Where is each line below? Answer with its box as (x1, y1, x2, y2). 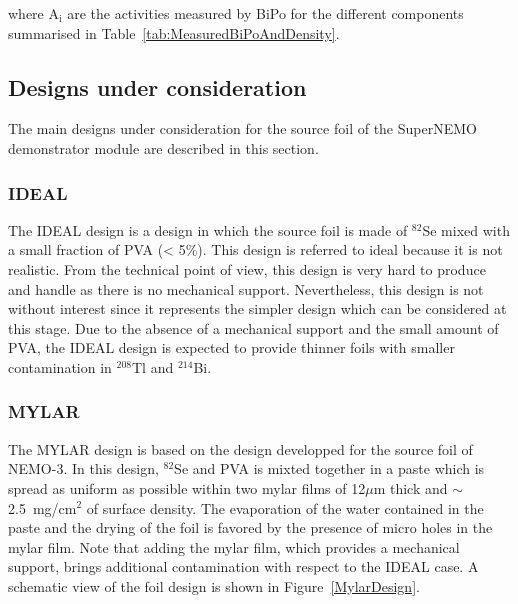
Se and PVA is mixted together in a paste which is (174, 458, 485, 479)
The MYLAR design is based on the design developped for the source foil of (8, 438, 473, 459)
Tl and (132, 356, 174, 377)
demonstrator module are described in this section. (8, 137, 319, 158)
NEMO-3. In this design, (8, 458, 159, 479)
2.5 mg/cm (8, 497, 77, 518)
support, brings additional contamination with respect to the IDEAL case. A (8, 556, 479, 577)
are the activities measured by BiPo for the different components (67, 3, 464, 23)
